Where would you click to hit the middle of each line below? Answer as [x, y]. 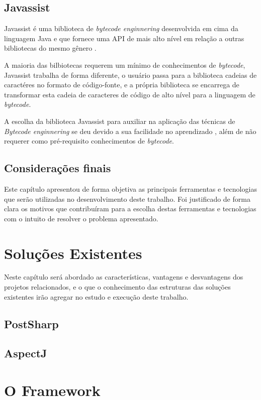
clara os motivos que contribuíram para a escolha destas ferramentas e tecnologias [130, 209]
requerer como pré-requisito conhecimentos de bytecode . [89, 141]
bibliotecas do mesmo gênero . [50, 48]
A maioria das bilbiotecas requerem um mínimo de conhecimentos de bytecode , [125, 64]
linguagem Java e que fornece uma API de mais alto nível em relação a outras [124, 38]
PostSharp [31, 323]
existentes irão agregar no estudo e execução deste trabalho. [96, 296]
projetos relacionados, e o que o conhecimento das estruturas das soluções [117, 287]
